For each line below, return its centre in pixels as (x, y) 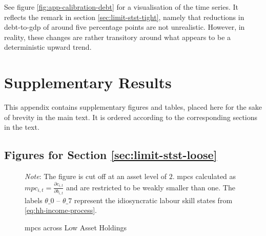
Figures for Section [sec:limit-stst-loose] (111, 155)
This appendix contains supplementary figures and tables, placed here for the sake (133, 107)
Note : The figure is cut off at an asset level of (96, 176)
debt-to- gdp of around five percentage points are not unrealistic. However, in (125, 27)
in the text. (22, 127)
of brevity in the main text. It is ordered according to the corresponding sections (131, 117)
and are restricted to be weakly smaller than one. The (150, 187)
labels (34, 200)
